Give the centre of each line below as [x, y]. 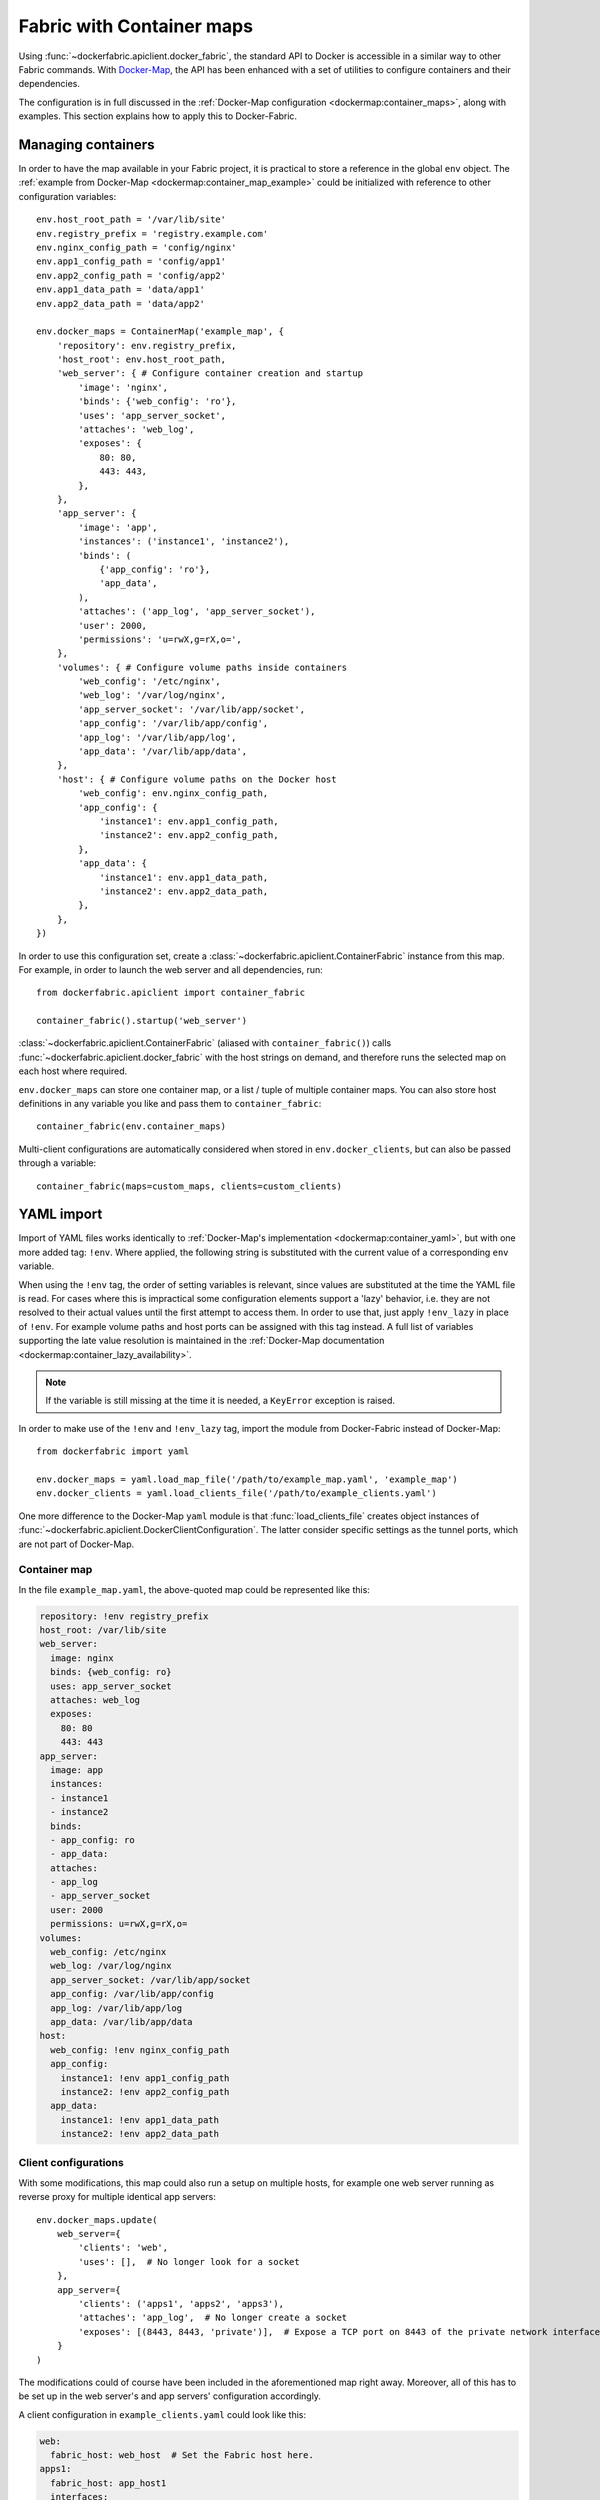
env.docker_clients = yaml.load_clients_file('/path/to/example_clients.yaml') [236, 1493]
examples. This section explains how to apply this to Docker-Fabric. [158, 116]
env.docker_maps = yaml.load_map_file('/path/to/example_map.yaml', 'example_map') [247, 1479]
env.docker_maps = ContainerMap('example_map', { [160, 331]
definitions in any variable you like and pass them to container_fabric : [170, 1104]
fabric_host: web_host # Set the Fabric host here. [182, 2455]
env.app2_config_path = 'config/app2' [131, 275]
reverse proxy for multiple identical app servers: [117, 2197]
